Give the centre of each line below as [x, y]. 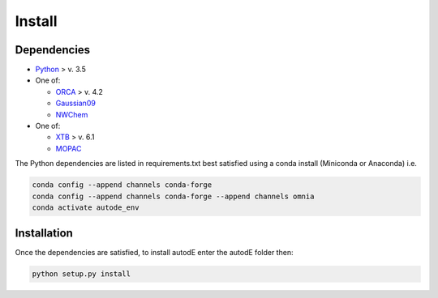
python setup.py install [82, 274]
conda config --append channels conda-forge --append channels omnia [173, 196]
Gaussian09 [76, 103]
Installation [44, 234]
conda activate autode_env [86, 207]
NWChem [72, 114]
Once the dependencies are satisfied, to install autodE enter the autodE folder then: [154, 253]
